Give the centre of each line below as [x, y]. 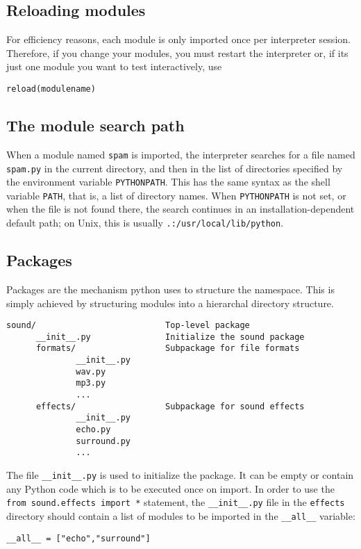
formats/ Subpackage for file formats [168, 349]
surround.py [103, 441]
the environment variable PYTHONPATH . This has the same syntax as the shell [168, 182]
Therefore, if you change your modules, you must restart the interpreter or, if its [177, 52]
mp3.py [91, 383]
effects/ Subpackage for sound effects [170, 406]
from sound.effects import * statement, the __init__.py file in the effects [176, 502]
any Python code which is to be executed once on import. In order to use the [170, 488]
